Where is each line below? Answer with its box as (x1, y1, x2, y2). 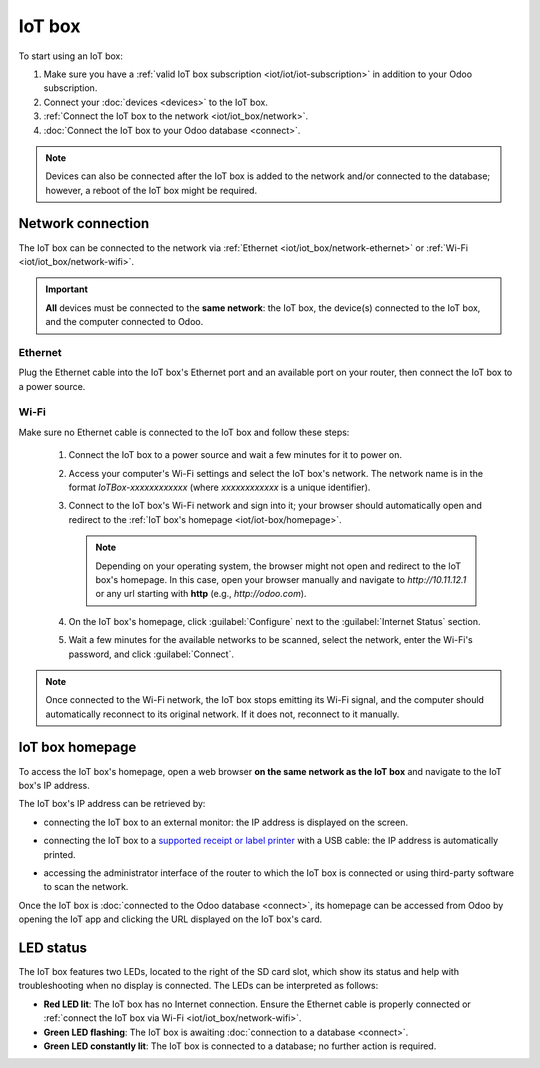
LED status (18, 939, 88, 956)
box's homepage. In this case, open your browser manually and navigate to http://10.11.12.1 (95, 573, 467, 585)
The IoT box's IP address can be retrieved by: (18, 798, 206, 810)
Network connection (18, 215, 150, 232)
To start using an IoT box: (18, 50, 124, 62)
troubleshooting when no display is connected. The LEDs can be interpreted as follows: (18, 980, 379, 992)
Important (45, 283, 89, 295)
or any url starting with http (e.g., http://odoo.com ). (95, 588, 307, 600)
